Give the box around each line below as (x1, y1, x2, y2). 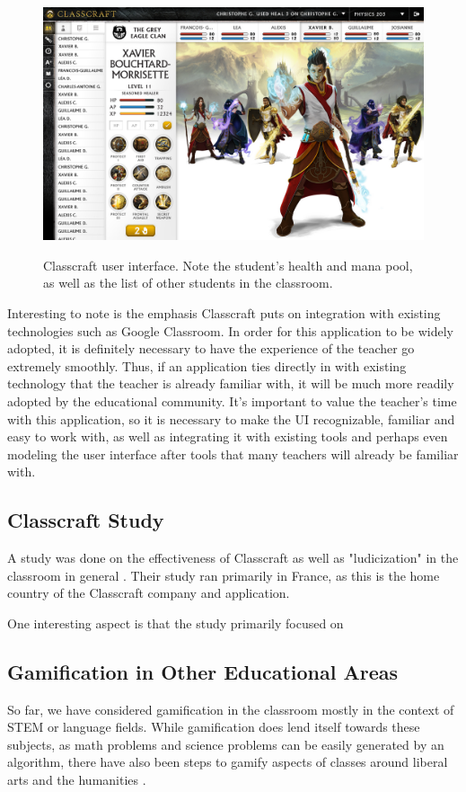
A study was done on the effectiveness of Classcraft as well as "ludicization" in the (7, 548, 459, 567)
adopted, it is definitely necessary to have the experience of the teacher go (7, 339, 415, 358)
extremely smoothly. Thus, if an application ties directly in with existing (7, 356, 407, 375)
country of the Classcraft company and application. (7, 583, 290, 602)
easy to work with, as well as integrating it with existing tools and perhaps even (7, 427, 448, 446)
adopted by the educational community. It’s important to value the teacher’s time (7, 391, 457, 410)
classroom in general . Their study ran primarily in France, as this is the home (7, 565, 440, 584)
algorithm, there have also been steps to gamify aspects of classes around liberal (7, 752, 448, 771)
